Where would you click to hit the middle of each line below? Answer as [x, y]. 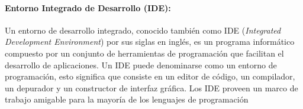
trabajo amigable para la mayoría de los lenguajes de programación [127, 99]
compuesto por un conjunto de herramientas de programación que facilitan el [144, 53]
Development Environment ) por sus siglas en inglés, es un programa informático [150, 42]
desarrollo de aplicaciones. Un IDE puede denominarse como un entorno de [141, 65]
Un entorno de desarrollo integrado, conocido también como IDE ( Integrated [143, 30]
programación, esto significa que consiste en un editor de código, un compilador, [150, 76]
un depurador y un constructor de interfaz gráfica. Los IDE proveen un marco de [151, 87]
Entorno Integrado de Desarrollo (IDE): [88, 7]
